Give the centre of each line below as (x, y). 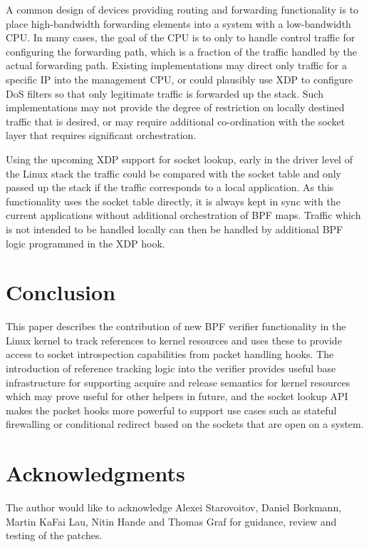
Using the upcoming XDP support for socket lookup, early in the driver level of (179, 159)
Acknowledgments (95, 473)
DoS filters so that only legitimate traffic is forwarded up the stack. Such (165, 93)
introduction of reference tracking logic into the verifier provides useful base (171, 368)
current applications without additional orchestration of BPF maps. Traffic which (183, 215)
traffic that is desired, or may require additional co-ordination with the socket (176, 121)
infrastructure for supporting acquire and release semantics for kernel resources (178, 382)
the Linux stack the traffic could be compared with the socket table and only (173, 173)
